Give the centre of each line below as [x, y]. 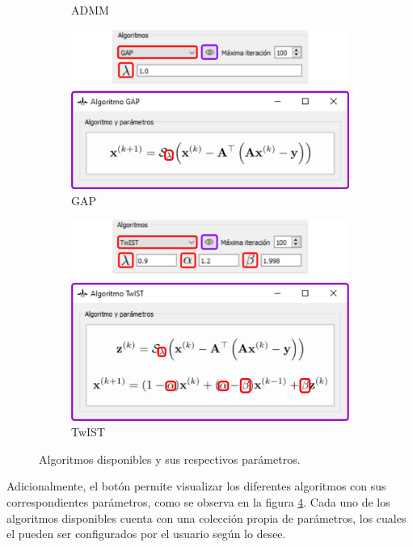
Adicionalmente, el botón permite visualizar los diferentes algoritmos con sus [196, 486]
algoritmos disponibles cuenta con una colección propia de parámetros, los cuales [206, 518]
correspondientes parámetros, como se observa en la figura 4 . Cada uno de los [198, 501]
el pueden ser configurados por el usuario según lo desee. [146, 534]
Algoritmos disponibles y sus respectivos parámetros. [170, 459]
